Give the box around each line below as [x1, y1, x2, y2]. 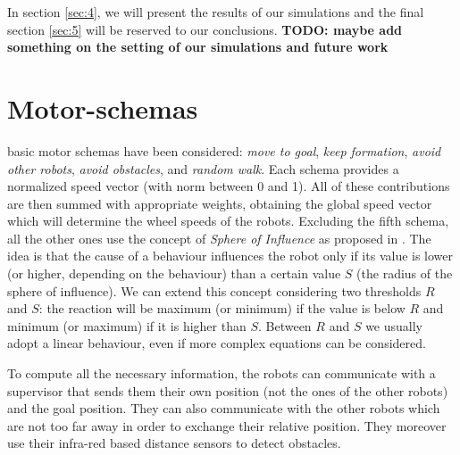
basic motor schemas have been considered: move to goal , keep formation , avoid [7, 141, 441, 160]
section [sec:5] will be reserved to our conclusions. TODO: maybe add [7, 20, 403, 38]
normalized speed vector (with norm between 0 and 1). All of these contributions [7, 177, 450, 195]
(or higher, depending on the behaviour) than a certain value [7, 264, 341, 283]
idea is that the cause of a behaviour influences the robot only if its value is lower [7, 246, 454, 265]
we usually [365, 316, 422, 335]
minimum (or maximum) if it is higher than [7, 316, 247, 335]
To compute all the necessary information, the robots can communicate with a [7, 364, 436, 383]
